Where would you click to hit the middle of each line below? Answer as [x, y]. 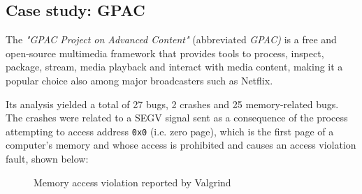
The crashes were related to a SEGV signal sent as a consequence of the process [177, 118]
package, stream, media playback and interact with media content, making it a [174, 67]
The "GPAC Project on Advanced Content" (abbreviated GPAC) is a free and [171, 39]
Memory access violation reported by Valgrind [132, 182]
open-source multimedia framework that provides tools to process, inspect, [165, 53]
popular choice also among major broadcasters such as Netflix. [139, 80]
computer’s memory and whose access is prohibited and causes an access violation [181, 145]
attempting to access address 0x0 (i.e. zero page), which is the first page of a [170, 131]
